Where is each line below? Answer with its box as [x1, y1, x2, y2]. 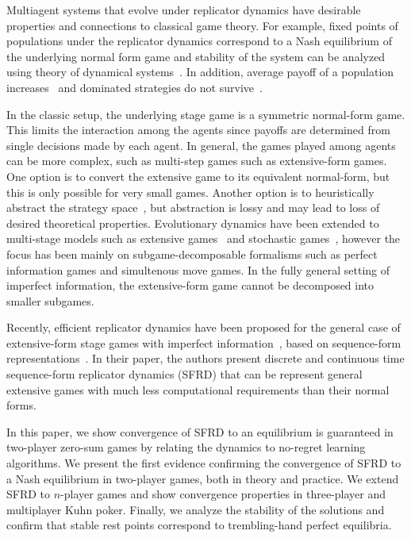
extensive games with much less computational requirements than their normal [6, 381, 390, 398]
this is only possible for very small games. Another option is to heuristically [6, 183, 375, 200]
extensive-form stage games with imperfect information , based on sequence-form [6, 334, 401, 351]
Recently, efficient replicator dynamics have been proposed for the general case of [6, 319, 401, 336]
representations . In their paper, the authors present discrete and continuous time [6, 350, 405, 367]
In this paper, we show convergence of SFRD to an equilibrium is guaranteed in [6, 423, 394, 440]
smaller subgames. [6, 292, 94, 309]
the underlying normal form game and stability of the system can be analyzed [6, 48, 386, 64]
